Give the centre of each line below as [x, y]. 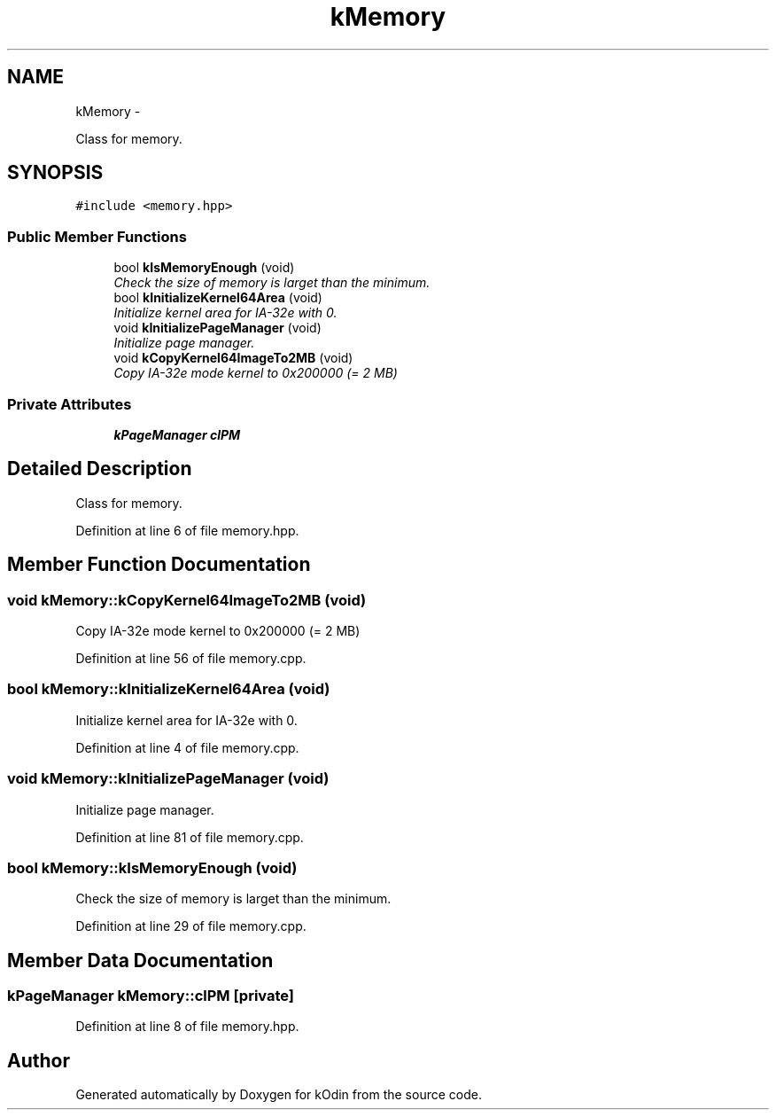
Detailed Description [100, 469]
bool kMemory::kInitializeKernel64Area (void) [169, 689]
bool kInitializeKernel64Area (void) [218, 298]
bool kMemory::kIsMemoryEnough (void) [152, 867]
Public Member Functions [97, 236]
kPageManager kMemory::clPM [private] [151, 996]
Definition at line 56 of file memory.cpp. [191, 658]
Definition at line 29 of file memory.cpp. [191, 926]
